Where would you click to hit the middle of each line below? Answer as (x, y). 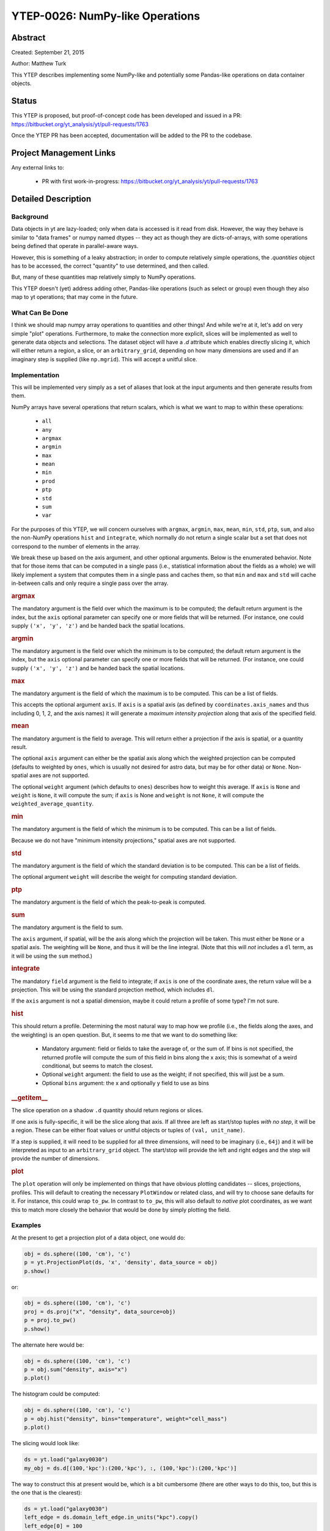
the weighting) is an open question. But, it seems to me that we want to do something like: (124, 1034)
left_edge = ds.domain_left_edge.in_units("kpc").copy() (111, 1518)
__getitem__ (30, 1098)
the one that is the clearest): (47, 1492)
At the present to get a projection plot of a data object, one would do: (98, 1238)
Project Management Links (64, 153)
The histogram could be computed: (56, 1394)
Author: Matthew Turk (39, 64)
